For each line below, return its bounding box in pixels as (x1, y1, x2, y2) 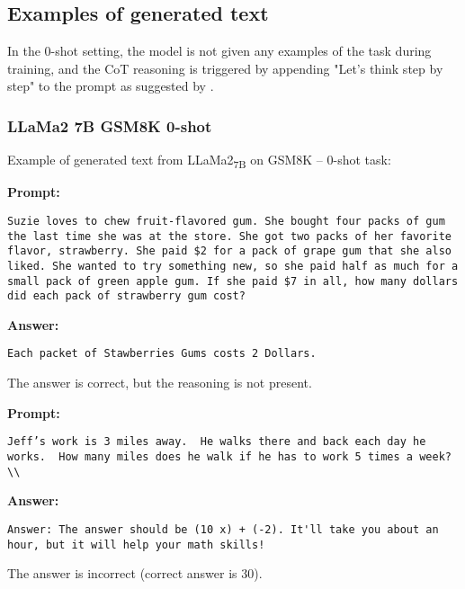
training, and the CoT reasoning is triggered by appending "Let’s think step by (7, 58, 443, 77)
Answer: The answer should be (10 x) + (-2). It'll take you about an (7, 522, 439, 536)
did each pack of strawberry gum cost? (7, 290, 246, 303)
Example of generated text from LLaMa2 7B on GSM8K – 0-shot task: (7, 150, 391, 171)
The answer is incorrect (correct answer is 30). (7, 564, 263, 583)
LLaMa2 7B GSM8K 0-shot (7, 114, 212, 137)
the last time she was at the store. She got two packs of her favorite (7, 229, 452, 243)
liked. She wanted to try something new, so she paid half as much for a (7, 259, 459, 272)
